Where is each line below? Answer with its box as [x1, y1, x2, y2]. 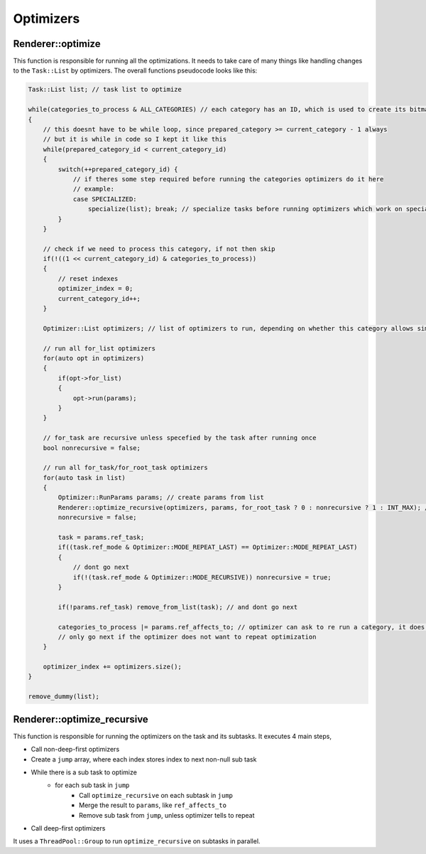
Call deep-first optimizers [31, 823, 106, 832]
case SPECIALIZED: [72, 195, 138, 203]
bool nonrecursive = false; [43, 444, 141, 452]
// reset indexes [58, 274, 119, 282]
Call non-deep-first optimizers [31, 745, 120, 754]
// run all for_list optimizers [43, 344, 156, 352]
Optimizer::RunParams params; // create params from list [58, 493, 264, 501]
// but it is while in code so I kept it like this [43, 135, 227, 144]
